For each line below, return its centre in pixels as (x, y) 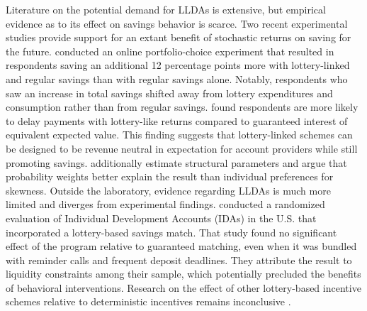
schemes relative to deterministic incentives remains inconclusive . (148, 301)
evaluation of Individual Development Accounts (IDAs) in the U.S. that (161, 218)
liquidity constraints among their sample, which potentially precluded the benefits (183, 274)
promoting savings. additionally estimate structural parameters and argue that (176, 162)
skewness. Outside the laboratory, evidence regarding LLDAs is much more (168, 190)
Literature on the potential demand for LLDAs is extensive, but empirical (166, 9)
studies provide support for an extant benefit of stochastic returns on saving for (179, 37)
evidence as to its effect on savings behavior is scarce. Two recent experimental (177, 23)
